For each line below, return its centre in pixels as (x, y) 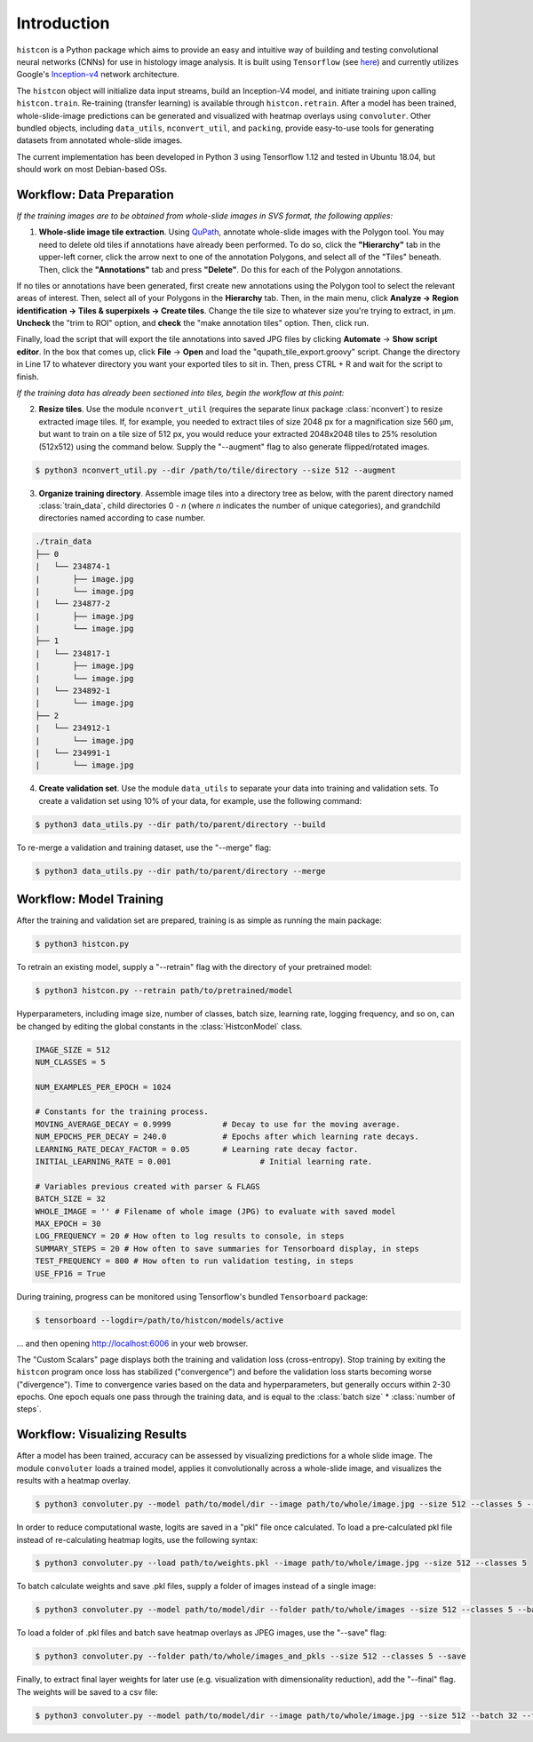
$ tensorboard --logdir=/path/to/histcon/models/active (159, 1320)
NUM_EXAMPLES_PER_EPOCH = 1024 (103, 1087)
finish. (28, 377)
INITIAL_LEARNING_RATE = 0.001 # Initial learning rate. (204, 1162)
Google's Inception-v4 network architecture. (98, 75)
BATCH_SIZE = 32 (71, 1199)
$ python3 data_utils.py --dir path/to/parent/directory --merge (180, 871)
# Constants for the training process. (122, 1112)
